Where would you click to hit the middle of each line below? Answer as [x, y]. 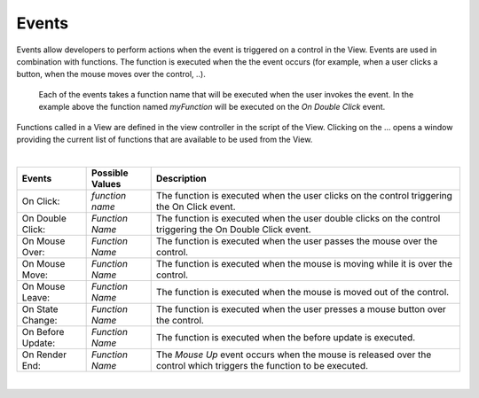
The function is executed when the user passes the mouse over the [297, 241]
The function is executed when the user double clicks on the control [298, 218]
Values [106, 183]
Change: [39, 320]
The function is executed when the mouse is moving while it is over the [304, 263]
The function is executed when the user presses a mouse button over [301, 308]
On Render [44, 355]
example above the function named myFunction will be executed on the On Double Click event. [212, 107]
